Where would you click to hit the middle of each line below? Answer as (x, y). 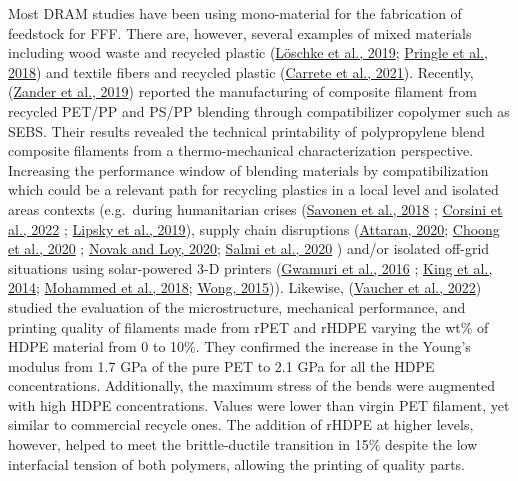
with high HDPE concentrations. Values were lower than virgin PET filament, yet (259, 404)
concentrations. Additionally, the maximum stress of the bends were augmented (251, 385)
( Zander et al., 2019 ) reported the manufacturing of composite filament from (242, 91)
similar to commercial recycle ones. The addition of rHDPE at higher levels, (241, 424)
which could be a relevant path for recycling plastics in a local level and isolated (253, 189)
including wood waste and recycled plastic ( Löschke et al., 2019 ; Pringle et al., (248, 52)
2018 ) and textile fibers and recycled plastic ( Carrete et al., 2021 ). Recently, (241, 71)
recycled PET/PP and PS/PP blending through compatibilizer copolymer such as (259, 110)
